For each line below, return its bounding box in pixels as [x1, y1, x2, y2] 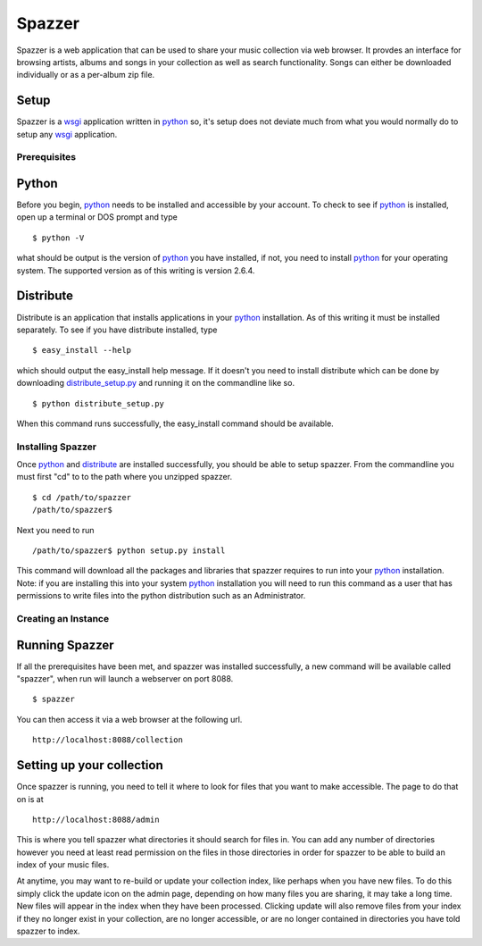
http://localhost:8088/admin [32, 814, 160, 825]
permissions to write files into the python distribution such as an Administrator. [16, 590, 306, 601]
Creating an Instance [16, 612, 110, 624]
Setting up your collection [16, 758, 164, 773]
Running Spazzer [16, 637, 115, 652]
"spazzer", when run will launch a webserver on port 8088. [16, 674, 234, 684]
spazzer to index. [16, 925, 80, 937]
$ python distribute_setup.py [32, 398, 165, 408]
